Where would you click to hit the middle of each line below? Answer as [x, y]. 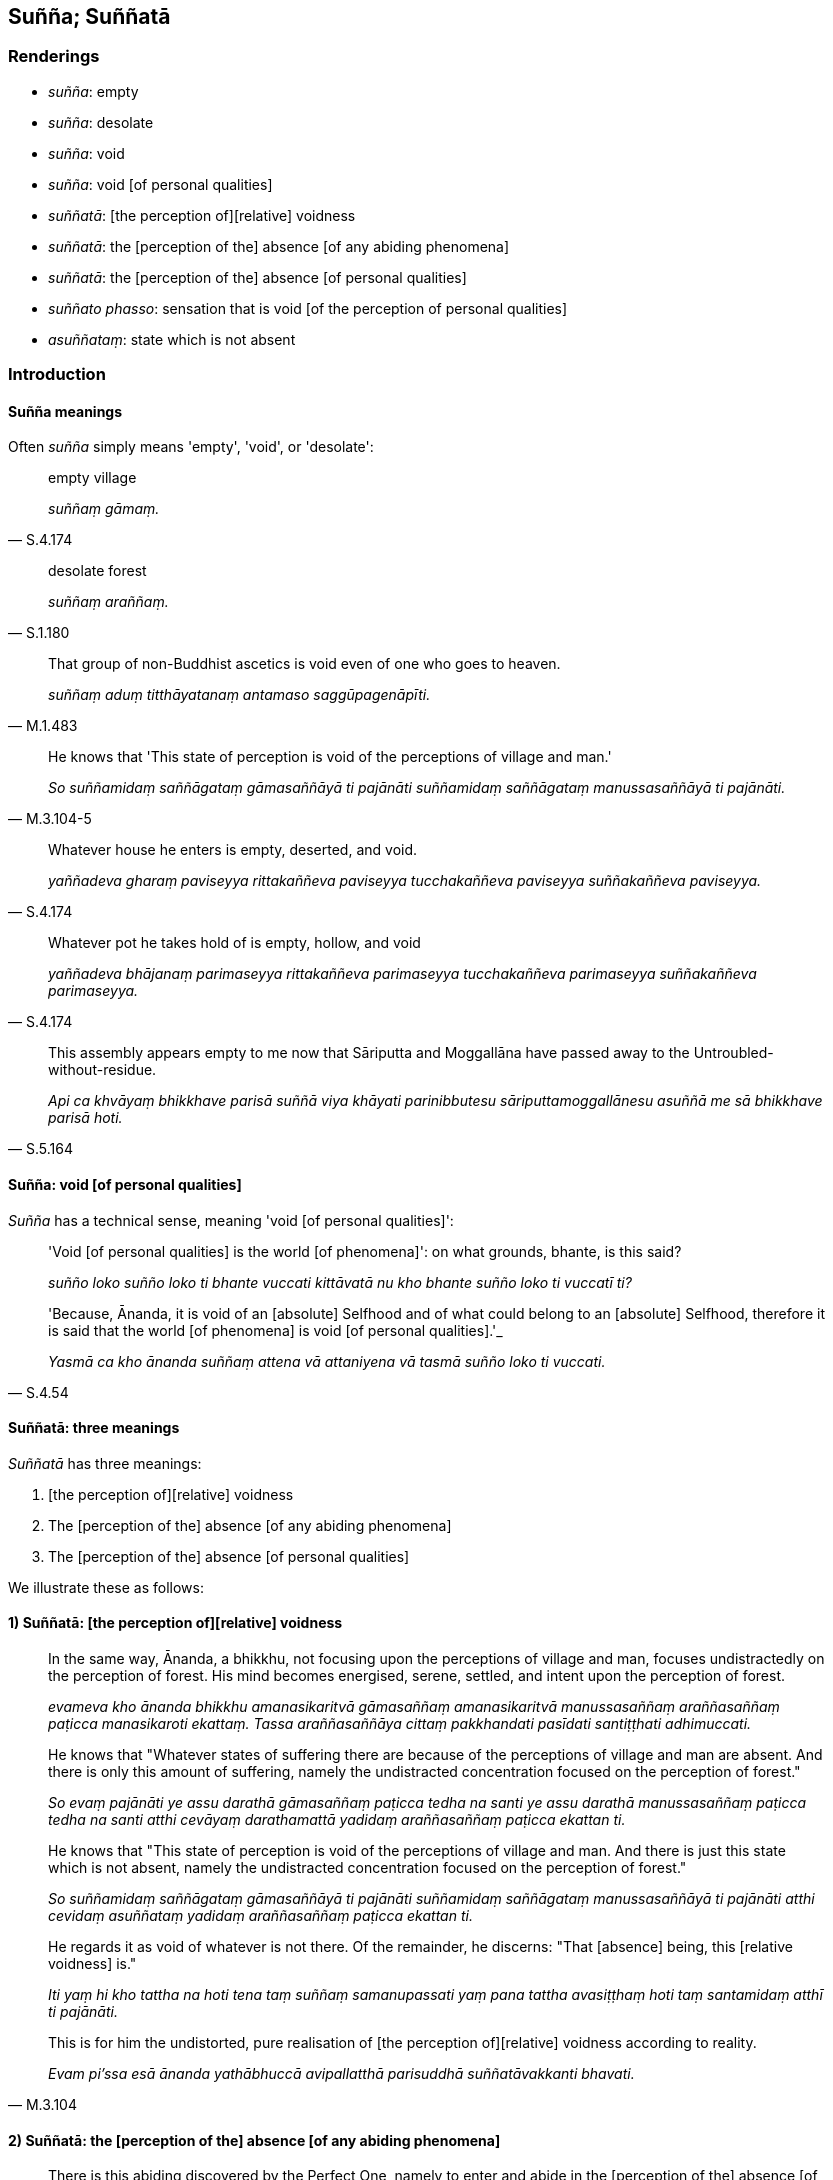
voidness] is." [92, 1964]
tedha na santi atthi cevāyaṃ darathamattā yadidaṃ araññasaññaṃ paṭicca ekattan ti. [337, 1820]
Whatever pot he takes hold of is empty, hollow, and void [234, 943]
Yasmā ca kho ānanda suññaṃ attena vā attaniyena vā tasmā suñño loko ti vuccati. [327, 1361]
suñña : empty [93, 91]
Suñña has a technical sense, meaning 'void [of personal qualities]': [231, 1220]
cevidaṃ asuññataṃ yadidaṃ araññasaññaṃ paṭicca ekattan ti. [260, 1916]
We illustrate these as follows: [106, 1587]
